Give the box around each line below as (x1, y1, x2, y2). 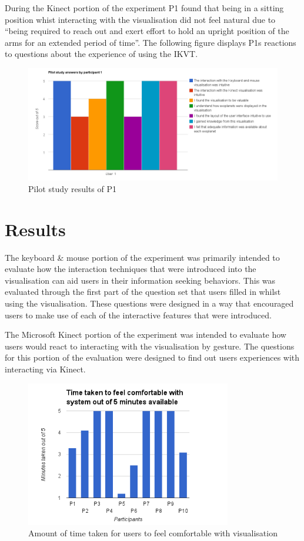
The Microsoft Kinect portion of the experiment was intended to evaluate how (5, 328, 286, 341)
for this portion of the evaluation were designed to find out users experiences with (5, 351, 300, 364)
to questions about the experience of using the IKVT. (5, 48, 198, 60)
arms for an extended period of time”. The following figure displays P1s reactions (5, 36, 296, 48)
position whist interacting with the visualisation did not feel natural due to (5, 13, 276, 25)
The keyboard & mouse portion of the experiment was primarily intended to (5, 251, 280, 263)
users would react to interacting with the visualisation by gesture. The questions (5, 340, 295, 352)
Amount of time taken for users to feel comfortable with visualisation (28, 527, 278, 539)
